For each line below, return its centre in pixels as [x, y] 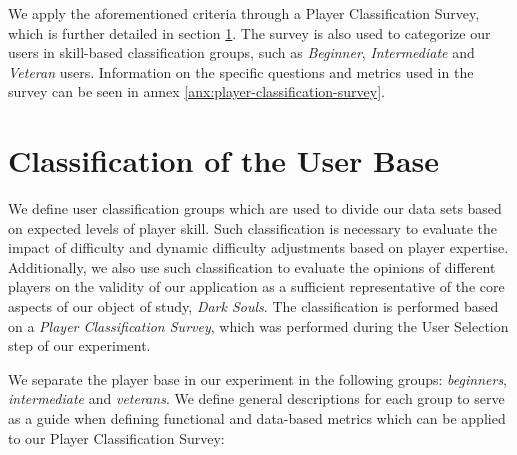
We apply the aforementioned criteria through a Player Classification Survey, [244, 13]
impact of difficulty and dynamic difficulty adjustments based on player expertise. [258, 247]
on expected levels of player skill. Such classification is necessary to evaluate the [253, 227]
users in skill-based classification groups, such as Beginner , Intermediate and [241, 52]
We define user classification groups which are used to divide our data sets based [255, 208]
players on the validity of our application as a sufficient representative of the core [256, 286]
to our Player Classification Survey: [116, 437]
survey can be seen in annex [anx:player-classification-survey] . [196, 91]
